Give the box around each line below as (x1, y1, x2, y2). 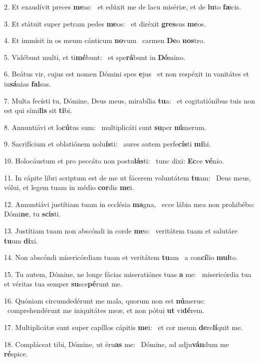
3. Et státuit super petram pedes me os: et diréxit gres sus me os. (4, 18, 206, 28)
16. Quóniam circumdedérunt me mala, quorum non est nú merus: (4, 295, 205, 305)
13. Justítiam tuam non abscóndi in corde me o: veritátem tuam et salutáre (4, 225, 238, 235)
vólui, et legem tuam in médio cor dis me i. (4, 182, 134, 192)
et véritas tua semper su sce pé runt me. (4, 278, 122, 289)
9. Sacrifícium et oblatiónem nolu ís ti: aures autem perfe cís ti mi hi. (4, 138, 211, 149)
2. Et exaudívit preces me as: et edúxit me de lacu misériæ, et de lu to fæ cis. (4, 1, 241, 11)
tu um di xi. (4, 235, 38, 245)
